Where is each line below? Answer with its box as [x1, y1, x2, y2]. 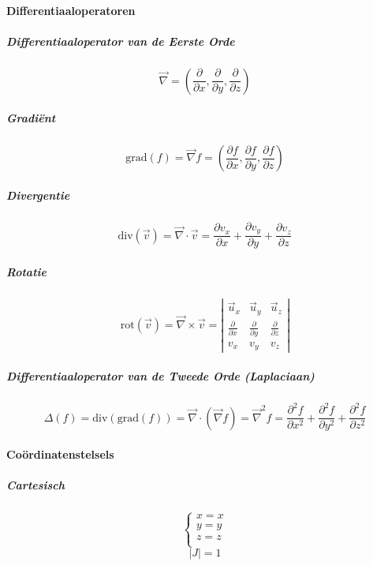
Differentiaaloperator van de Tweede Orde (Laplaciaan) [6, 367, 315, 384]
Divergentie [6, 186, 70, 203]
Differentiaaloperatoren [6, 2, 136, 18]
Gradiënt [6, 110, 56, 126]
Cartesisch [6, 477, 65, 493]
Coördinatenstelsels [6, 445, 114, 462]
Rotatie [6, 263, 47, 279]
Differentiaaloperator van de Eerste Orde [6, 32, 235, 49]
